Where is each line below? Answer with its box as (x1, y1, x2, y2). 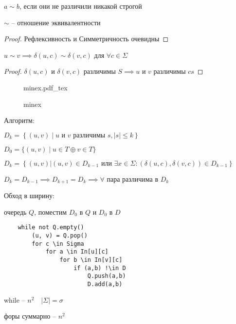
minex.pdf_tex (23, 82, 68, 92)
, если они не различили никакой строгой (19, 1, 142, 11)
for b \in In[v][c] (59, 256, 123, 264)
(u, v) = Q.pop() (32, 232, 88, 239)
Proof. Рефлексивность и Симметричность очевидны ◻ (4, 34, 169, 44)
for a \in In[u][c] (45, 248, 109, 256)
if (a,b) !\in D (73, 264, 126, 272)
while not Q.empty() (18, 224, 84, 231)
